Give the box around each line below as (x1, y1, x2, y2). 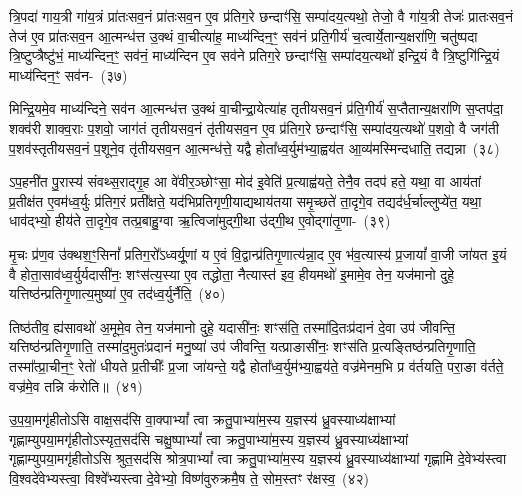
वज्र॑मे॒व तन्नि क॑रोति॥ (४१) (9, 375, 143, 396)
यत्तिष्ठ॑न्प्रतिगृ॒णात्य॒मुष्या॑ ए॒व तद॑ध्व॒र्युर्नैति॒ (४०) (9, 283, 226, 304)
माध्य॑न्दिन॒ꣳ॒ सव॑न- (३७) (9, 64, 128, 85)
